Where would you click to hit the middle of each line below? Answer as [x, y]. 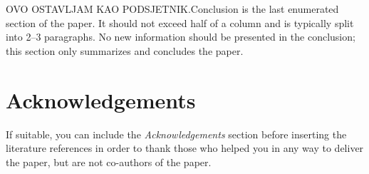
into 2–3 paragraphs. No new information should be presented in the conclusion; [181, 37]
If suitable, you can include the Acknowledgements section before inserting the [176, 134]
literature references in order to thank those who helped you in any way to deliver [185, 148]
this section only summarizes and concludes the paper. [125, 50]
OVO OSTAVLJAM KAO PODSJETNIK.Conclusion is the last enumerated [172, 9]
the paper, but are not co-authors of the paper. [109, 162]
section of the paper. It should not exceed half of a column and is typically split [180, 22]
